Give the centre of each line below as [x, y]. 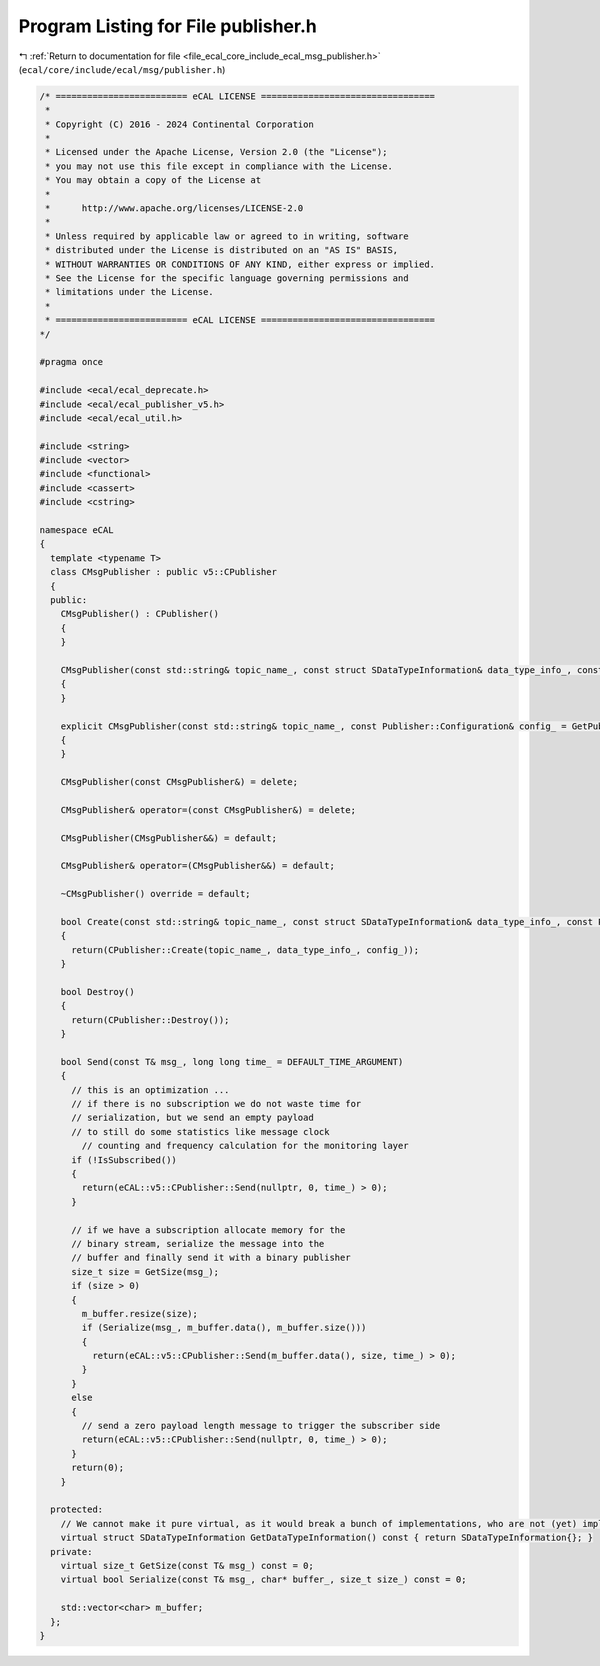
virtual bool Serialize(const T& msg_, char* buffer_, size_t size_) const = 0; [263, 1579]
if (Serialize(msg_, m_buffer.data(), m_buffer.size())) [224, 1328]
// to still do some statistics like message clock [200, 1131]
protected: [77, 1509]
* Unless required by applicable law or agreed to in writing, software [227, 236]
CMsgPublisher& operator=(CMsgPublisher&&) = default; [197, 866]
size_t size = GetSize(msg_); [145, 1271]
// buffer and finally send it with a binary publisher [211, 1258]
